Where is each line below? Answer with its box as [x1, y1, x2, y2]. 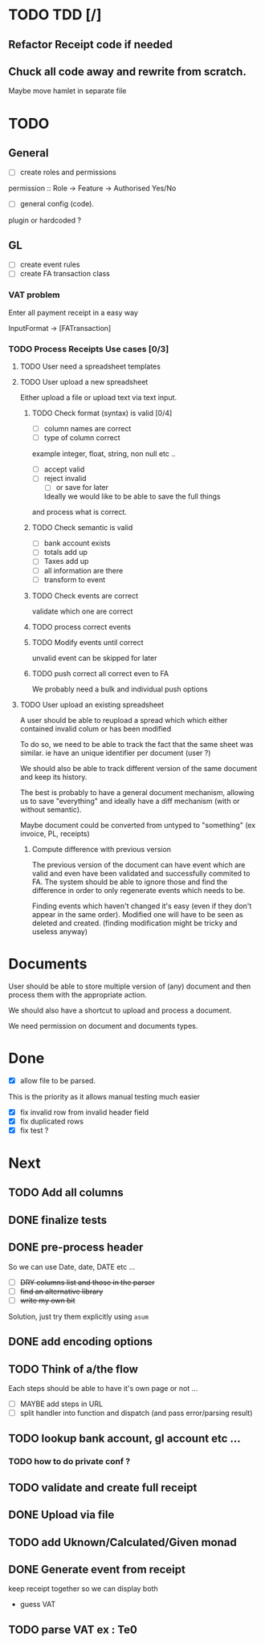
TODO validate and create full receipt [8, 1480, 198, 1495]
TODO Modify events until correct [31, 637, 144, 647]
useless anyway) [31, 926, 88, 936]
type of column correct [43, 433, 120, 443]
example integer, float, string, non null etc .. [31, 449, 176, 459]
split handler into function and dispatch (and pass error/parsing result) [19, 1408, 253, 1418]
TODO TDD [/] [8, 6, 102, 24]
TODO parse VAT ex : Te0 [8, 1622, 138, 1636]
